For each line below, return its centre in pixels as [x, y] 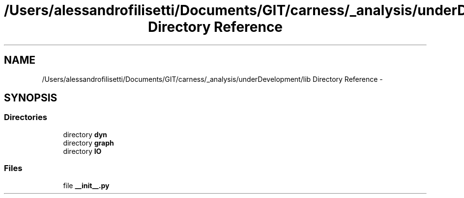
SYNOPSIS [31, 98]
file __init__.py [86, 185]
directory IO [82, 151]
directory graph [88, 143]
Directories [26, 117]
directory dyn [85, 134]
